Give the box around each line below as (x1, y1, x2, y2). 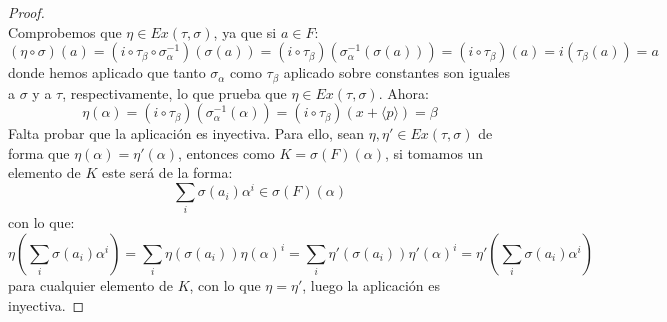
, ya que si (213, 21, 277, 42)
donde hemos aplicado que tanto (8, 62, 206, 83)
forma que (8, 142, 70, 163)
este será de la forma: (101, 162, 233, 183)
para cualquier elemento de (8, 275, 173, 296)
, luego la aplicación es (302, 275, 441, 296)
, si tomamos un (385, 142, 484, 163)
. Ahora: (378, 82, 429, 103)
